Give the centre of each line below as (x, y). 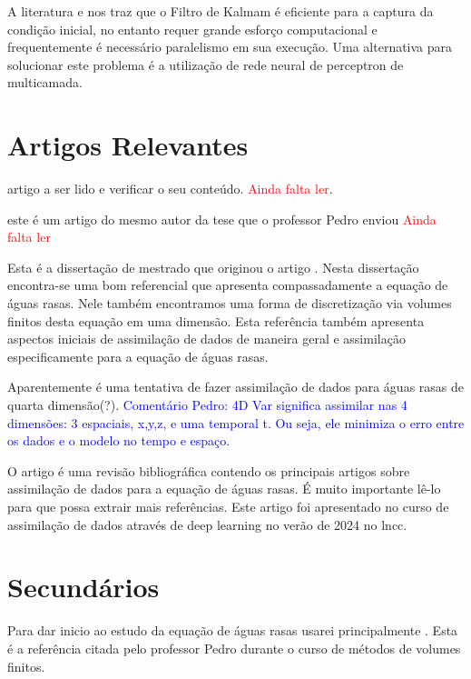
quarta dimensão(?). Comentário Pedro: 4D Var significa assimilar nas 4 (207, 405)
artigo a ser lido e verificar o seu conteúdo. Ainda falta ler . (170, 189)
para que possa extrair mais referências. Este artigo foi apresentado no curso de (228, 506)
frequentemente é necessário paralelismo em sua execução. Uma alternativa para (230, 47)
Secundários (83, 587)
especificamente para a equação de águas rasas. (138, 356)
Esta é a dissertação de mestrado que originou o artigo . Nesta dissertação (213, 267)
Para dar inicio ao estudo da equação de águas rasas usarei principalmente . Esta (233, 630)
